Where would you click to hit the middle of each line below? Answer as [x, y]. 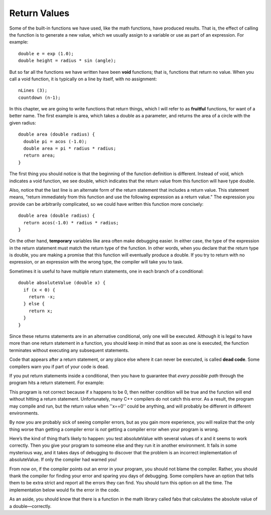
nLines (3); [33, 91]
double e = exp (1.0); [46, 53]
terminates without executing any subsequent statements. [69, 350]
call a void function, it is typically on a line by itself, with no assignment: [83, 79]
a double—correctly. [30, 506]
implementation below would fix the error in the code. [65, 490]
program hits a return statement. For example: [57, 383]
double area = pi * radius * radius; [70, 149]
